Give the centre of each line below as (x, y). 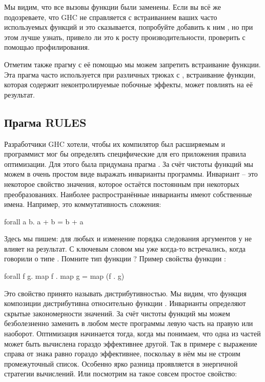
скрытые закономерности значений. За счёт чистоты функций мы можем (117, 313)
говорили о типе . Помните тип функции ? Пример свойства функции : (115, 259)
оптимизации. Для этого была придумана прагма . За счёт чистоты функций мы (129, 164)
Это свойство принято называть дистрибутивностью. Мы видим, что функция (125, 293)
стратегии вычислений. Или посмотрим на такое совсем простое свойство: (121, 374)
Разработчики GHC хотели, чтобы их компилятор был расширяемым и (115, 144)
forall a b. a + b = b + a (44, 221)
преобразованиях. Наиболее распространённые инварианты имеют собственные (128, 194)
